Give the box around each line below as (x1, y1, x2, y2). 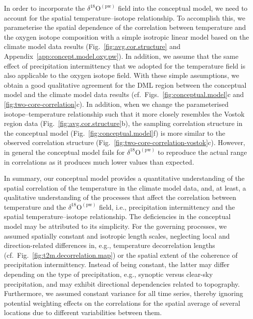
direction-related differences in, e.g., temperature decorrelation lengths (4, 240, 215, 250)
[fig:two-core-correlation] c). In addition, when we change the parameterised (4, 98, 228, 109)
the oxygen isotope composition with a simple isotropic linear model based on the (4, 31, 249, 42)
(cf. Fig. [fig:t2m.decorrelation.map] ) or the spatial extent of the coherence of (4, 249, 238, 260)
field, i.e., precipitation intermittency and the (99, 201, 235, 212)
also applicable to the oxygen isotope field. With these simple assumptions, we (4, 70, 239, 80)
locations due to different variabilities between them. (4, 307, 162, 318)
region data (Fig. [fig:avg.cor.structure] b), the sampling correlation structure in (4, 118, 243, 128)
